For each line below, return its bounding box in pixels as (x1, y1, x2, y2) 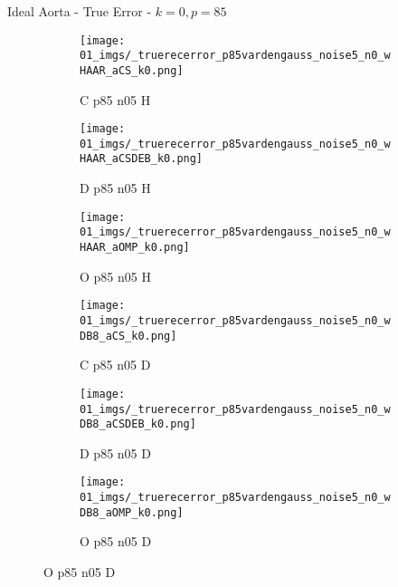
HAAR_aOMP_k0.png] (80, 241, 190, 255)
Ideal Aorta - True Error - (7, 2, 152, 20)
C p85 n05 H (80, 90, 151, 109)
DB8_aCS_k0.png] (80, 329, 177, 342)
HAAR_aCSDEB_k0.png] (80, 152, 204, 166)
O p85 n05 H (80, 266, 151, 285)
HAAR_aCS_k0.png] (80, 63, 184, 77)
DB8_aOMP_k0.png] (80, 505, 184, 519)
